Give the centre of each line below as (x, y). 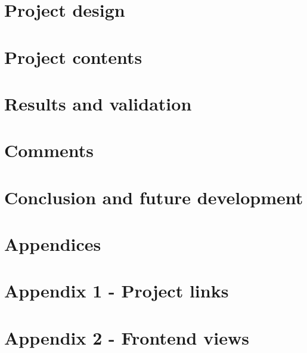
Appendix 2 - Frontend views (127, 337)
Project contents (73, 56)
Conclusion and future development (154, 197)
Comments (49, 150)
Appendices (53, 244)
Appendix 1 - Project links (117, 291)
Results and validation (98, 103)
